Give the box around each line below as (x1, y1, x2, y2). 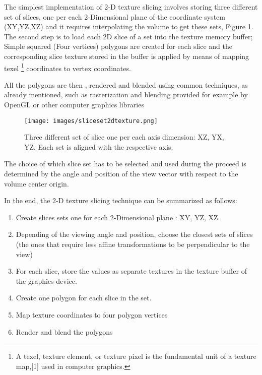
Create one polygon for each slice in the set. (16, 292, 152, 303)
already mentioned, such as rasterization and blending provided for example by (4, 89, 248, 100)
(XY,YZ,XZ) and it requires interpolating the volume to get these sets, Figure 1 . (4, 21, 253, 32)
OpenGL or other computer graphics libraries (4, 99, 144, 109)
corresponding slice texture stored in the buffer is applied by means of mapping (4, 50, 249, 61)
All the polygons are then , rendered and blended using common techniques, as (4, 79, 248, 90)
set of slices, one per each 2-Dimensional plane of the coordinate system (4, 11, 225, 22)
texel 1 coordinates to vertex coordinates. (4, 61, 131, 73)
